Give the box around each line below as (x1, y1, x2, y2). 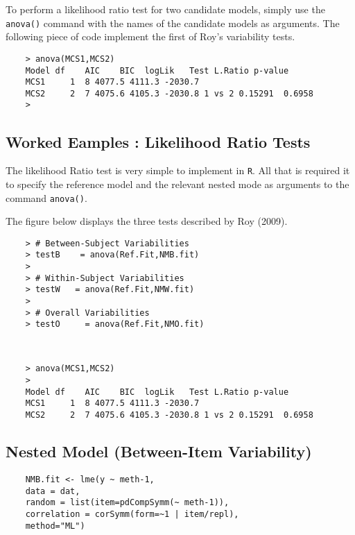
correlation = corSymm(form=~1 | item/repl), (25, 509, 239, 519)
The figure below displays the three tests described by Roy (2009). (6, 214, 288, 228)
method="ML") (25, 520, 85, 531)
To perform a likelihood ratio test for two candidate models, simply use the (6, 2, 325, 16)
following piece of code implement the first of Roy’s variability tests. (6, 29, 295, 44)
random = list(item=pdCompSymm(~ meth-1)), (25, 498, 230, 508)
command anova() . (6, 190, 87, 205)
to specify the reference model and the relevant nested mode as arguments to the (6, 176, 349, 191)
